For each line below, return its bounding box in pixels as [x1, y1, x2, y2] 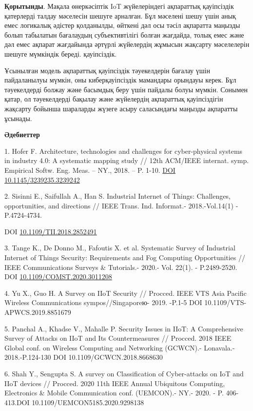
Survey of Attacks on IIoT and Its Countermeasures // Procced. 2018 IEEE [4, 333, 232, 343]
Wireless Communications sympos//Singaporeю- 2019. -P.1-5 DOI [4, 297, 202, 308]
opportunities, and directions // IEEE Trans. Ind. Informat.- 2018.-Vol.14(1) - [4, 200, 238, 210]
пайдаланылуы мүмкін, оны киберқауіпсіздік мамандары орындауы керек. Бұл [4, 75, 236, 85]
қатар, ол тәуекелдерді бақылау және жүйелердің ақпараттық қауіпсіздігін [4, 94, 223, 104]
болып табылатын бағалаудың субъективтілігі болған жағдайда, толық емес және [4, 29, 244, 40]
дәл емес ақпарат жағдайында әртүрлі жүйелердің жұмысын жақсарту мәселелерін [4, 39, 250, 49]
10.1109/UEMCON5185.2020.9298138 [32, 397, 144, 407]
